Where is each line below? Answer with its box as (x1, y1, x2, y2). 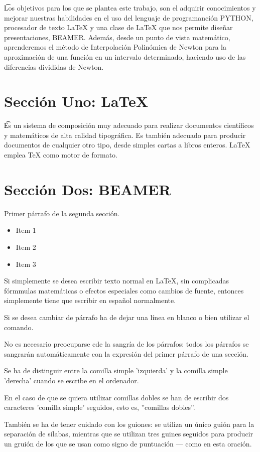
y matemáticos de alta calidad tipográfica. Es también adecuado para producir (4, 129, 246, 140)
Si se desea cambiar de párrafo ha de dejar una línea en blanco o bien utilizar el (4, 312, 249, 322)
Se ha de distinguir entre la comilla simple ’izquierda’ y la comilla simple (4, 365, 228, 376)
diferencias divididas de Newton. (4, 61, 104, 72)
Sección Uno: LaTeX (4, 91, 149, 111)
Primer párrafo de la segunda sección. (4, 208, 120, 218)
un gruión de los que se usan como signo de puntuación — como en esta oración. (4, 438, 252, 448)
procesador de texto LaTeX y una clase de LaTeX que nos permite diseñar (4, 22, 233, 33)
